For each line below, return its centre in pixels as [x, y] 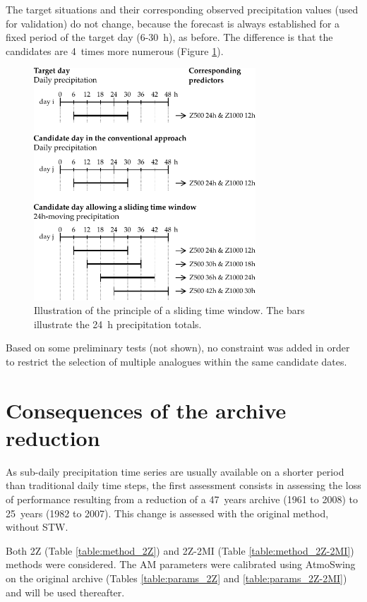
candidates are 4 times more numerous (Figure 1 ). [115, 50]
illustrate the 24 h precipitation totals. [118, 324]
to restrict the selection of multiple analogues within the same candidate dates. [176, 361]
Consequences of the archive [146, 410]
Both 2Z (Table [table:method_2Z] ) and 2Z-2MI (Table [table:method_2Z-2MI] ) [180, 550]
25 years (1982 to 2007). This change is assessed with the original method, [167, 513]
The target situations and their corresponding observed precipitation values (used [182, 9]
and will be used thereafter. [65, 592]
